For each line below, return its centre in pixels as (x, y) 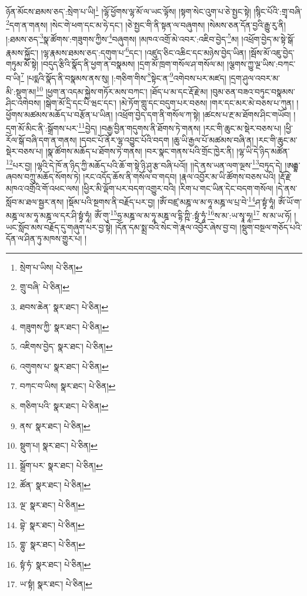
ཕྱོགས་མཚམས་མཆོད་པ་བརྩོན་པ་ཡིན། (59, 114)
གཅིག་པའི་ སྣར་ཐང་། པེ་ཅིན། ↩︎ (64, 406)
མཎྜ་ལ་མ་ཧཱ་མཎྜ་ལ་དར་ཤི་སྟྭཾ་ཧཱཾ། (49, 215)
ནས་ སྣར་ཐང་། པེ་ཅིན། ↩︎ (55, 425)
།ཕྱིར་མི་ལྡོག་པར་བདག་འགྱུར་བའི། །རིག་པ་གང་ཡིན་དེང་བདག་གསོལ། (178, 188)
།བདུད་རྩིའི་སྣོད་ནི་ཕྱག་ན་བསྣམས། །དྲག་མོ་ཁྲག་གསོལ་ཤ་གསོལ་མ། (133, 64)
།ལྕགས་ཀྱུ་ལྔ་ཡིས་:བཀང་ (261, 64)
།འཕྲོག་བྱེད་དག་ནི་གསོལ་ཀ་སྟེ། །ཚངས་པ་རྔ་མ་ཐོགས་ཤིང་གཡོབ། (203, 114)
